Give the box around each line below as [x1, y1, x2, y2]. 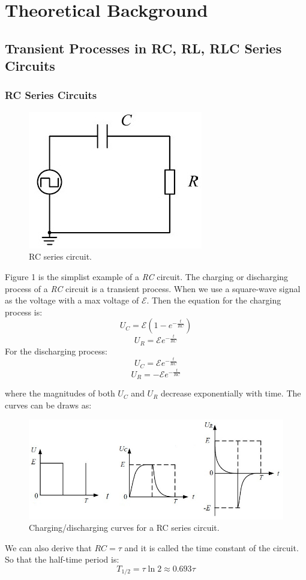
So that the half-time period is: [5, 553, 119, 566]
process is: [5, 305, 43, 318]
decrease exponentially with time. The [161, 387, 301, 399]
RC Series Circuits [5, 88, 97, 103]
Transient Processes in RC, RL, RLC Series [5, 38, 282, 57]
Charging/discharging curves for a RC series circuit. [29, 521, 220, 534]
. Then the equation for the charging [146, 294, 281, 306]
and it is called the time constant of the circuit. [124, 541, 299, 554]
